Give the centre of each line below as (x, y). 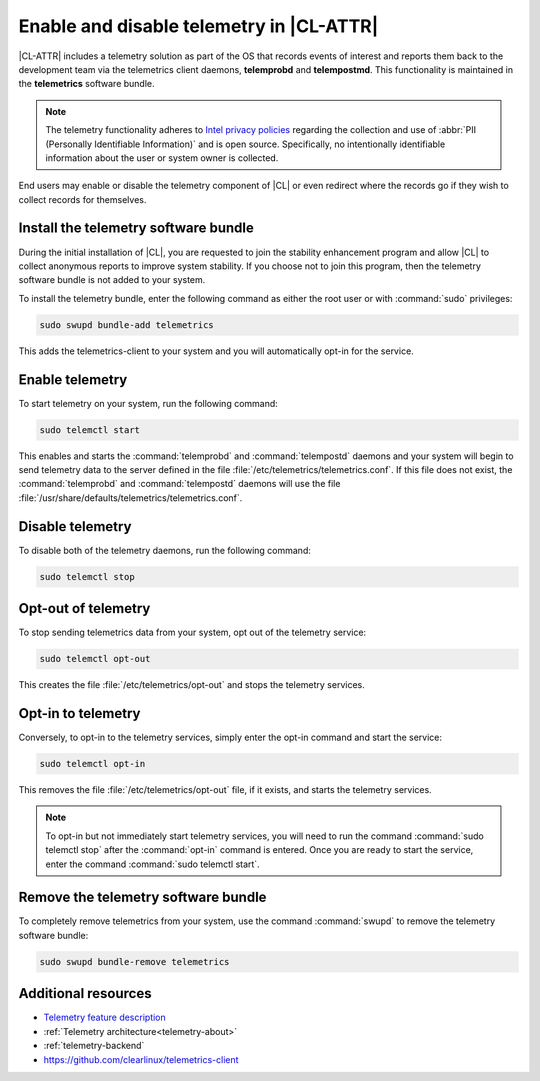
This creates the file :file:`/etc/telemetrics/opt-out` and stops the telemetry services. (191, 685)
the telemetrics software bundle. (86, 84)
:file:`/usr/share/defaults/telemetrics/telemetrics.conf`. (130, 497)
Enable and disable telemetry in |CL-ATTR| (198, 26)
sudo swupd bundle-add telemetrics (126, 324)
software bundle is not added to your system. (112, 280)
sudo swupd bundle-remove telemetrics (134, 961)
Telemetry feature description (105, 1017)
